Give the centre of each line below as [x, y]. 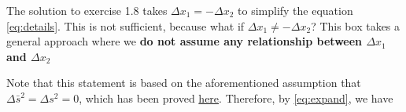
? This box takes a [356, 25]
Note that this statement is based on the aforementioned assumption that [184, 83]
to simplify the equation [295, 10]
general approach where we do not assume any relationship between [185, 41]
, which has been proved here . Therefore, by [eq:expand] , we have [236, 98]
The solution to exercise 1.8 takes [87, 10]
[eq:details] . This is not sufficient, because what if [125, 25]
